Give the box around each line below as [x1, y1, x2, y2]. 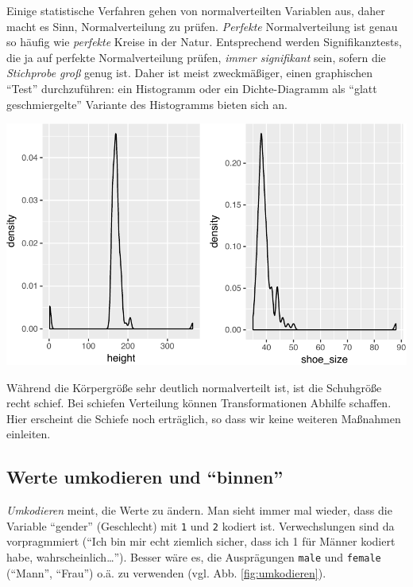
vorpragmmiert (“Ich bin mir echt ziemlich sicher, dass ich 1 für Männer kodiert [6, 533, 396, 550]
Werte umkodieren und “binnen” [6, 465, 284, 489]
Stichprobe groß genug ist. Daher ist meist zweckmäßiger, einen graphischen [6, 64, 373, 81]
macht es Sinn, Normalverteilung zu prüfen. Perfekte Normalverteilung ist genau [6, 17, 398, 34]
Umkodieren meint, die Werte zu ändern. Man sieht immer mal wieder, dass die [6, 502, 392, 519]
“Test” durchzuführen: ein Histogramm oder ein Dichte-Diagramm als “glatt [6, 80, 377, 96]
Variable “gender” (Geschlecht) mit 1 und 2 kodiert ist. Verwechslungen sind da [6, 517, 395, 534]
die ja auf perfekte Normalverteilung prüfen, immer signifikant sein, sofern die [6, 49, 386, 65]
